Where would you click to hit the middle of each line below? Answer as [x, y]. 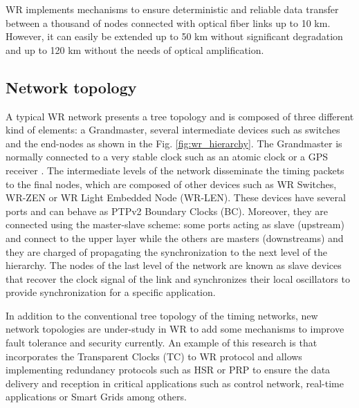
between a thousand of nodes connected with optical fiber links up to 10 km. [168, 22]
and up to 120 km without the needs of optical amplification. [135, 49]
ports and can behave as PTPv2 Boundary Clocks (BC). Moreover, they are [167, 211]
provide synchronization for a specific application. [111, 292]
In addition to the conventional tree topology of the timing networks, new [162, 315]
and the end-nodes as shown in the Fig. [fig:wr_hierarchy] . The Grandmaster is [174, 143]
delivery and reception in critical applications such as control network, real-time [175, 383]
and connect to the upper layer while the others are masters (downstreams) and [175, 238]
